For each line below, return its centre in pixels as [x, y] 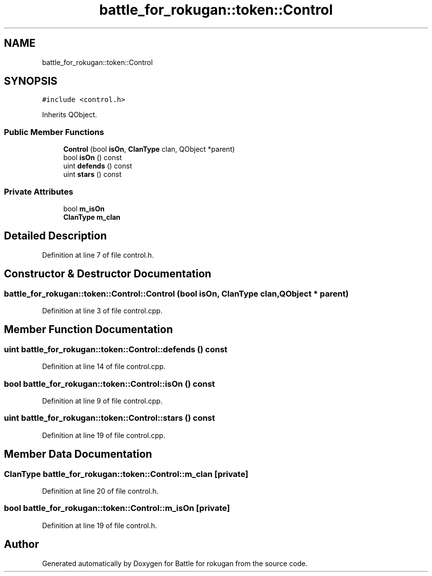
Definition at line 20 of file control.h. [100, 491]
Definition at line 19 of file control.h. [100, 525]
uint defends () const [98, 166]
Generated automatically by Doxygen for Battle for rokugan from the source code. [175, 563]
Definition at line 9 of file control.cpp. [102, 401]
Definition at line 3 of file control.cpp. [102, 311]
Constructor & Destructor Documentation [108, 274]
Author [21, 544]
